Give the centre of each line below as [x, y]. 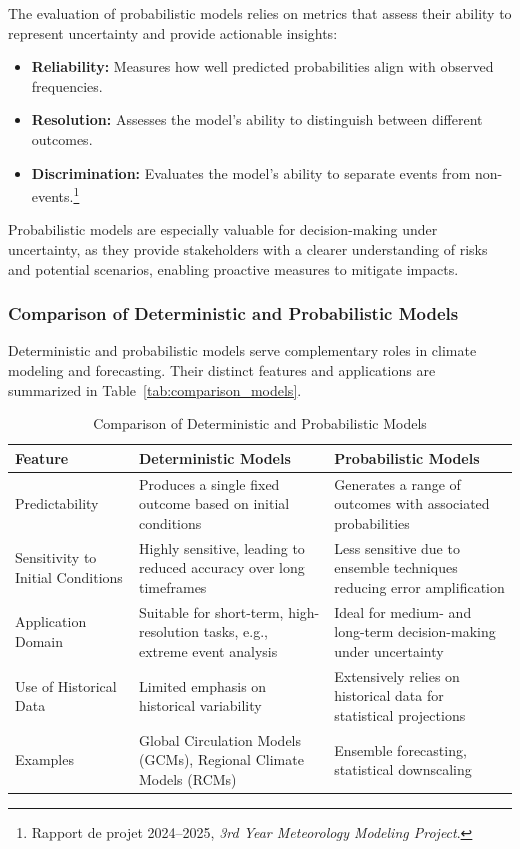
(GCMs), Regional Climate [221, 759]
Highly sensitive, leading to [222, 547]
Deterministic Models [215, 457]
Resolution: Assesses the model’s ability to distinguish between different [257, 119]
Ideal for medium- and [403, 611]
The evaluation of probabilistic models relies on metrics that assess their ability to [260, 13]
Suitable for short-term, [211, 611]
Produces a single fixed [209, 483]
